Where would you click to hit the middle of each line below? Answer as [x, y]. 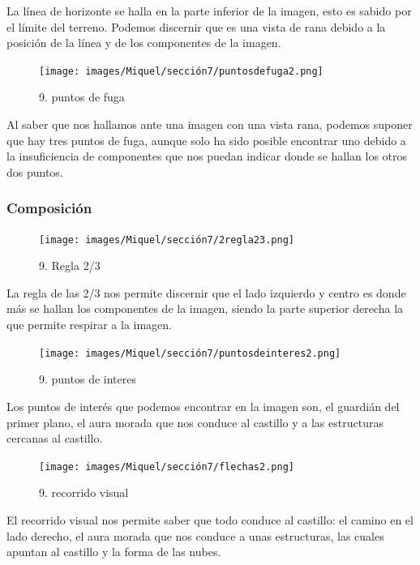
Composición [49, 208]
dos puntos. [35, 171]
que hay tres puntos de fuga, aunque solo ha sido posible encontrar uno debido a [206, 140]
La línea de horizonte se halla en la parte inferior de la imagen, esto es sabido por [209, 11]
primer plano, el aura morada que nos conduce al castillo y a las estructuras [195, 422]
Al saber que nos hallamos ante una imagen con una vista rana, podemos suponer [210, 124]
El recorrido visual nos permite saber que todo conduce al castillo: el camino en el [210, 519]
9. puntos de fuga [82, 97]
